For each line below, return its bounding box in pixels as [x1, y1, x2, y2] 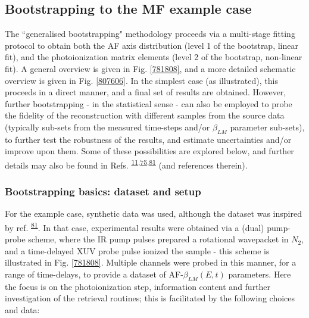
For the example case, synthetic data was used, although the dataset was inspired [5, 207, 302, 220]
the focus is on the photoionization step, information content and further [5, 280, 271, 292]
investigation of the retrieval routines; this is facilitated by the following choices [5, 292, 295, 304]
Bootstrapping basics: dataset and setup [5, 184, 201, 199]
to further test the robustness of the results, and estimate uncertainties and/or [5, 133, 292, 145]
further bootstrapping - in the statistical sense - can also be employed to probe [5, 97, 292, 110]
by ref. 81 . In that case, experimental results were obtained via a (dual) [5, 220, 264, 233]
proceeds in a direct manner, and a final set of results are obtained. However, [5, 86, 286, 98]
